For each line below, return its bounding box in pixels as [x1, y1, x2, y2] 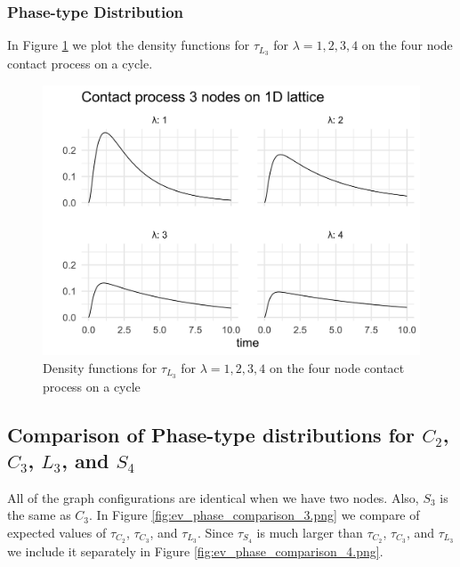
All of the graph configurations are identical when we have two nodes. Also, [7, 488, 419, 506]
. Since [197, 523, 234, 541]
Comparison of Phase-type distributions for [7, 420, 416, 448]
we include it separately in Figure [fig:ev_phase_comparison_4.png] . [7, 541, 383, 560]
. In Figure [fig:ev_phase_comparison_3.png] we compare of [89, 506, 420, 524]
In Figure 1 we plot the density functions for [7, 36, 250, 54]
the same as [7, 506, 71, 524]
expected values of [7, 523, 107, 541]
